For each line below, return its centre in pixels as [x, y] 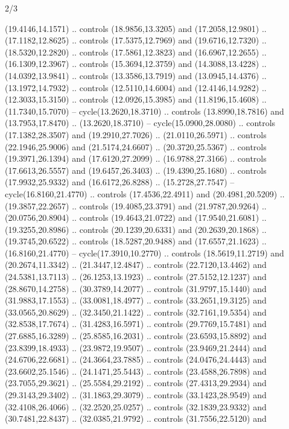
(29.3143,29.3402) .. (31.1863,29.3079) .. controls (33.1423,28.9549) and [136, 395]
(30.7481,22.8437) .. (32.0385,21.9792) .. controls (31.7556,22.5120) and [136, 418]
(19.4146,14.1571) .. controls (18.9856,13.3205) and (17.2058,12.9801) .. [136, 28]
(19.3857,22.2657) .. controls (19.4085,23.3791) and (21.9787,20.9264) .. [136, 205]
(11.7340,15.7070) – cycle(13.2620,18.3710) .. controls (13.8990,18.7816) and [144, 111]
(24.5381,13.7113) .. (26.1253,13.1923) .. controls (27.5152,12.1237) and [136, 277]
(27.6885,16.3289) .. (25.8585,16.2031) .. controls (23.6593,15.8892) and [136, 336]
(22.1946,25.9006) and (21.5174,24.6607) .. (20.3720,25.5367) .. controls [136, 146]
